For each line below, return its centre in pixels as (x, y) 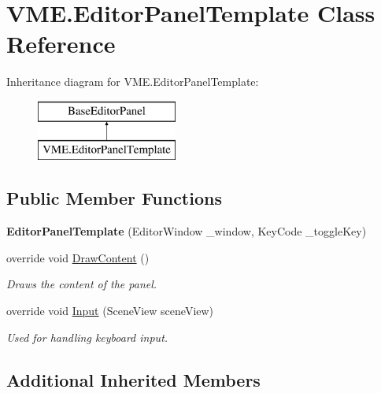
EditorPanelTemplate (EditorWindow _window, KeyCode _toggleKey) (187, 231)
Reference (61, 44)
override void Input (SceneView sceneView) (110, 311)
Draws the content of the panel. (82, 284)
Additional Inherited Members (133, 379)
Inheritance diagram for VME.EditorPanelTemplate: (133, 82)
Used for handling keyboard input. (87, 337)
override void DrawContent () (78, 257)
